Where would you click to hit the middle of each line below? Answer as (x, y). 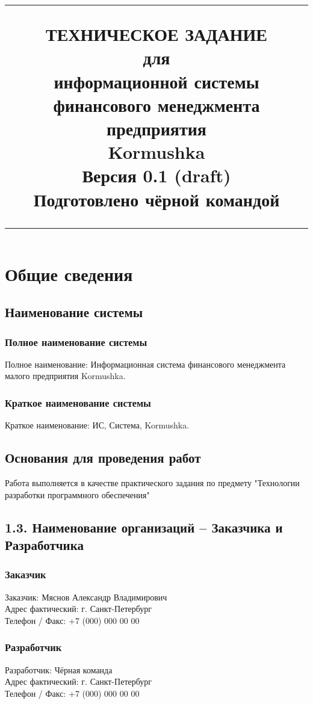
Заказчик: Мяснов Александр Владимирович (86, 597)
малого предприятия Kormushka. (65, 376)
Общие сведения (69, 273)
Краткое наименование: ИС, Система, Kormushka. (97, 425)
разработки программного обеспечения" (77, 494)
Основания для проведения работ (103, 458)
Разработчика (44, 545)
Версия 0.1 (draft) (156, 175)
